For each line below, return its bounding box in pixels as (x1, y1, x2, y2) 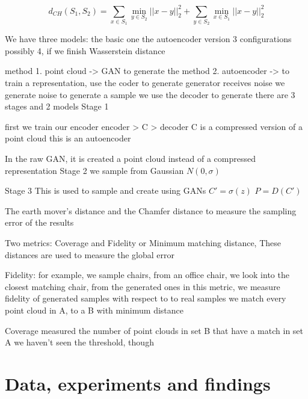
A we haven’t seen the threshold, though (5, 336, 154, 348)
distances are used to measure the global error (5, 248, 175, 261)
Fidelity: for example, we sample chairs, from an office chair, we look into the (5, 268, 289, 281)
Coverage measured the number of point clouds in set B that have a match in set (5, 324, 304, 336)
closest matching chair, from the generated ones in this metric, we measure (5, 280, 280, 292)
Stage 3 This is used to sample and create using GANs (5, 184, 206, 197)
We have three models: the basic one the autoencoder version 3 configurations (5, 32, 292, 45)
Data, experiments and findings (5, 371, 271, 395)
